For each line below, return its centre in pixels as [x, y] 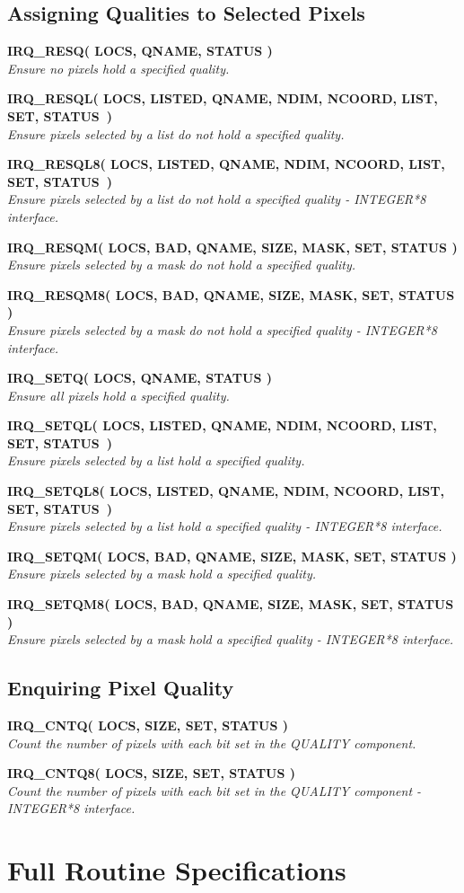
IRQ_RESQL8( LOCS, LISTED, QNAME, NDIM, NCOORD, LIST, [226, 164]
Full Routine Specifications [177, 870]
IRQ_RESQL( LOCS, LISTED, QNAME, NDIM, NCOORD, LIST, [223, 98]
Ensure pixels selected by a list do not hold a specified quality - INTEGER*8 [217, 199]
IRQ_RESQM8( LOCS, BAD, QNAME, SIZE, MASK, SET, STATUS [231, 294]
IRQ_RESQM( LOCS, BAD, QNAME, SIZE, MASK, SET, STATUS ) [232, 247]
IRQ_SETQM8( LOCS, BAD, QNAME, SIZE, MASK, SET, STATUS [231, 604]
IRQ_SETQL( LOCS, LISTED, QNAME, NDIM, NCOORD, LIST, [222, 425]
